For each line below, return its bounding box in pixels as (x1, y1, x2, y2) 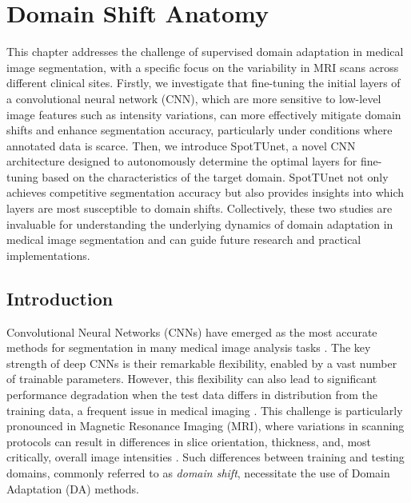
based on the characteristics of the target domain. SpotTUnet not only (42, 168, 389, 185)
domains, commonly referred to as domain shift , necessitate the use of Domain (6, 464, 390, 481)
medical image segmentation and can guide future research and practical (6, 231, 361, 248)
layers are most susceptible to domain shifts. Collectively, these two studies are (6, 200, 393, 217)
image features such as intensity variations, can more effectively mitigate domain (6, 106, 401, 122)
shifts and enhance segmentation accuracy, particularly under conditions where (6, 122, 393, 138)
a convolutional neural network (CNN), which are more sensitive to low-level (6, 90, 381, 106)
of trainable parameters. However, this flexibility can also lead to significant (6, 370, 377, 387)
